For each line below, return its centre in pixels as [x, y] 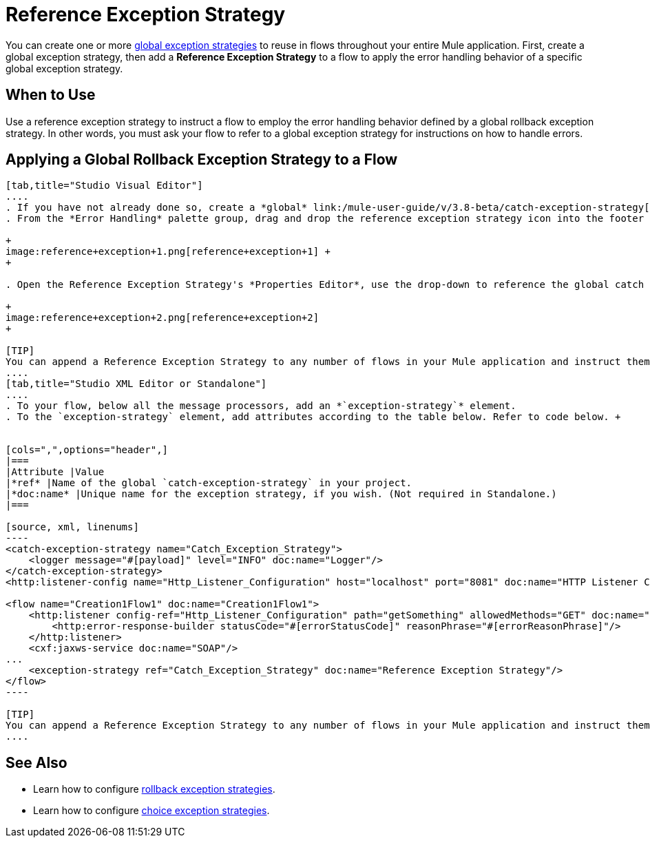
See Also [36, 762]
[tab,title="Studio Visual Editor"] [104, 186]
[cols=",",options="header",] [87, 450]
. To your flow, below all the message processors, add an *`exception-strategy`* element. [261, 406]
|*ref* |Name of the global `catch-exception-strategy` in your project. [209, 483]
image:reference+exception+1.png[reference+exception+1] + [168, 252]
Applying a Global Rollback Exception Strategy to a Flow [202, 160]
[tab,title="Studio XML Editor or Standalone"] [136, 384]
